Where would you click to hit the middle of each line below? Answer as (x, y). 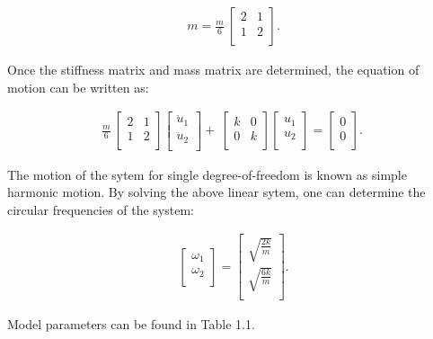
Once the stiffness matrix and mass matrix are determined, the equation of (213, 70)
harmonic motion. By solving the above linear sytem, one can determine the (216, 192)
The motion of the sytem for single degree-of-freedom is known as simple (207, 174)
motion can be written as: (78, 87)
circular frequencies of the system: (101, 209)
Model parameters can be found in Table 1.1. (131, 323)
